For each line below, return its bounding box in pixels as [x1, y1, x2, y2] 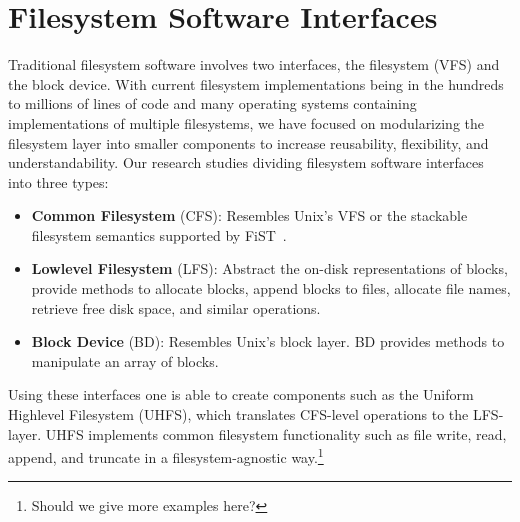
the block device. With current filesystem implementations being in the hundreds [8, 73, 504, 94]
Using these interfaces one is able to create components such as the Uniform [8, 384, 474, 405]
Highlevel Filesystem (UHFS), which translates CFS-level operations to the [8, 404, 469, 425]
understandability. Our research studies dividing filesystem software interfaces [8, 152, 484, 173]
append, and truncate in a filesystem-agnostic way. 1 [8, 444, 324, 467]
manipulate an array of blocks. [31, 350, 219, 371]
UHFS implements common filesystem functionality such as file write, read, [45, 423, 507, 444]
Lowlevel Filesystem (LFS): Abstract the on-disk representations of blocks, [31, 258, 508, 279]
